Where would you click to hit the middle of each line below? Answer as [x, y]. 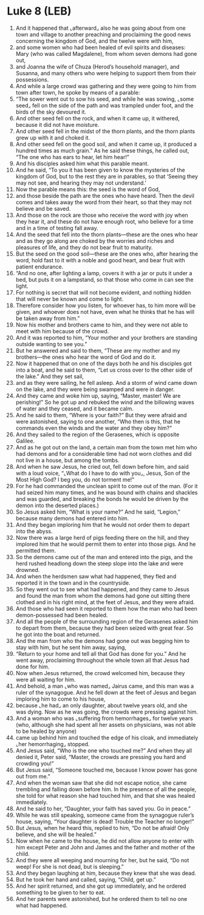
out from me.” [33, 776]
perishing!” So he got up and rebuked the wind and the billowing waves [105, 402]
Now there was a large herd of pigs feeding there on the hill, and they [103, 537]
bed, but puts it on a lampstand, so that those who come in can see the [104, 279]
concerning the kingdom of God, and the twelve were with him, [94, 41]
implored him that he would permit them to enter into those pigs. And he [106, 544]
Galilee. [25, 441]
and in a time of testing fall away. [57, 228]
